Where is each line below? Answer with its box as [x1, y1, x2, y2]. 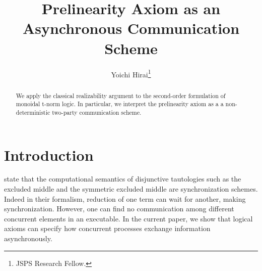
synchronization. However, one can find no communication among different [4, 203, 234, 214]
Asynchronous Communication [22, 18, 240, 38]
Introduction [4, 144, 94, 165]
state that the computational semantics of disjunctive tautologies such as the [4, 173, 241, 184]
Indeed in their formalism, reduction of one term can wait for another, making [4, 193, 246, 204]
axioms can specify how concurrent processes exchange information [4, 223, 211, 234]
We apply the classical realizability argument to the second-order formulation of [16, 91, 226, 100]
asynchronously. [4, 233, 52, 244]
